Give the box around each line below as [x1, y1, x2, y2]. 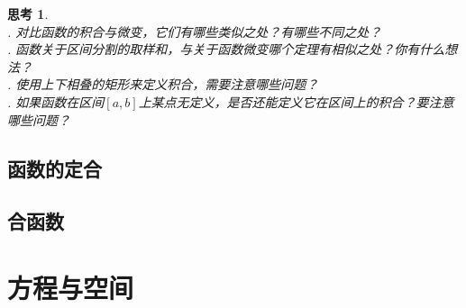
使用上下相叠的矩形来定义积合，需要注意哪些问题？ [15, 75, 319, 94]
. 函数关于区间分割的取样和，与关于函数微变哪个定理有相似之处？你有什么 [7, 40, 445, 59]
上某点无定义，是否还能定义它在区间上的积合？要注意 [138, 92, 454, 111]
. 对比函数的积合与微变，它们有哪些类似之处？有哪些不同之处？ [7, 22, 382, 41]
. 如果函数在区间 [7, 92, 105, 111]
